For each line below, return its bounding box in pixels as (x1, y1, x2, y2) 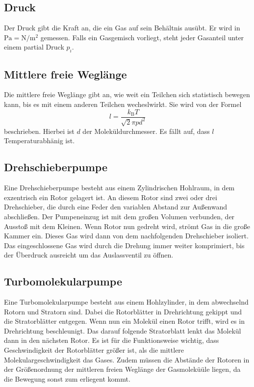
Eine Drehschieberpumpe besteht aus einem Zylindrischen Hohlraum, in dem (4, 182, 235, 193)
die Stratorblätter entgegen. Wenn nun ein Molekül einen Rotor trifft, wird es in (4, 316, 245, 326)
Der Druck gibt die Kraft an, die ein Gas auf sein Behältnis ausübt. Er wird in (4, 23, 240, 33)
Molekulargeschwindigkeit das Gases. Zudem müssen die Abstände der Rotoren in (4, 354, 250, 364)
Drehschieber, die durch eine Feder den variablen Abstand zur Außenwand (4, 202, 228, 212)
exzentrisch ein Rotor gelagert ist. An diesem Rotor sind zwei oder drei (4, 192, 217, 202)
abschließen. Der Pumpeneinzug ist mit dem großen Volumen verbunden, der (4, 211, 235, 221)
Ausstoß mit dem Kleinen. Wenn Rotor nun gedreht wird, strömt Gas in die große (4, 221, 251, 231)
